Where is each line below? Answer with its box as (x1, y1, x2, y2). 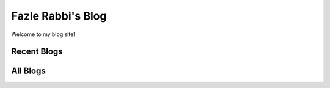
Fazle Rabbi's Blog (11, 9, 107, 23)
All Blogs (11, 66, 46, 76)
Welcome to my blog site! (11, 31, 76, 38)
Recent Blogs (11, 46, 64, 57)
